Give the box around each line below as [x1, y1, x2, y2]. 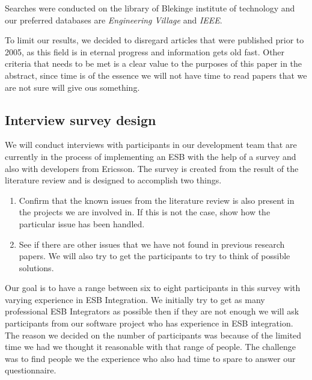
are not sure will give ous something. [5, 81, 140, 93]
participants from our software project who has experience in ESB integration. [5, 317, 293, 329]
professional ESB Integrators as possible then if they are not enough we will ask [5, 305, 299, 317]
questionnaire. [5, 364, 57, 376]
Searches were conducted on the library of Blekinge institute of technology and [5, 2, 295, 14]
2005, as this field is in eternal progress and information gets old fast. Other [5, 45, 285, 58]
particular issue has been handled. [19, 217, 145, 230]
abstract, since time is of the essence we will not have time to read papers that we [5, 69, 307, 81]
